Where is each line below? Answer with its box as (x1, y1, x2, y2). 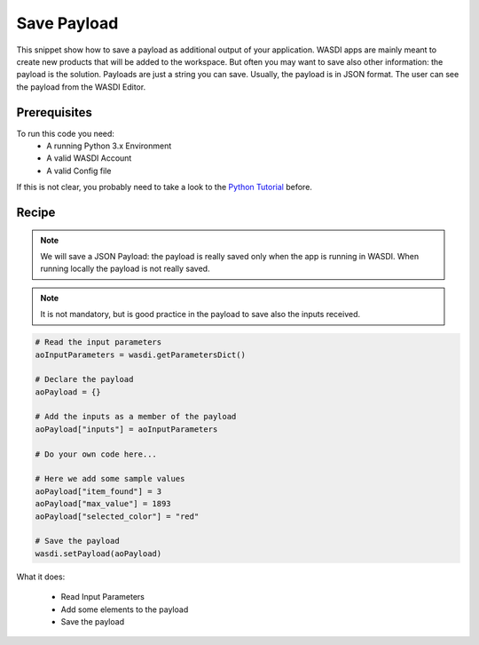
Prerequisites (16, 105, 92, 120)
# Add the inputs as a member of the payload (35, 411, 237, 422)
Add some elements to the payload (60, 604, 189, 615)
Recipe (16, 205, 56, 219)
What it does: (16, 571, 66, 582)
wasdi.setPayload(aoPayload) (35, 548, 162, 559)
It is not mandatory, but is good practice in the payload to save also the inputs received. (40, 309, 361, 320)
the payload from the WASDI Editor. (16, 81, 146, 92)
